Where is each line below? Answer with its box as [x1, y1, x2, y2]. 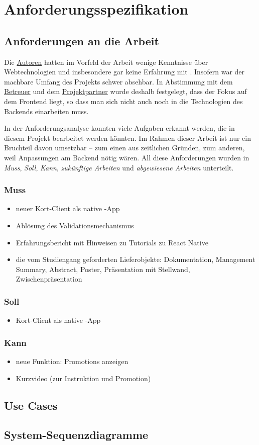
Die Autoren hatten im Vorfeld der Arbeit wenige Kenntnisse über [4, 56, 208, 67]
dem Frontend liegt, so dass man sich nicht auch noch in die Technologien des [4, 96, 243, 106]
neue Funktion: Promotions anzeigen [16, 355, 128, 366]
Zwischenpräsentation [16, 274, 82, 284]
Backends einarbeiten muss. [4, 106, 89, 116]
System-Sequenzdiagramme [4, 427, 149, 442]
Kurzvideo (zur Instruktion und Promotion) [16, 373, 151, 383]
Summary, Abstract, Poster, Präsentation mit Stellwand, [16, 263, 190, 274]
